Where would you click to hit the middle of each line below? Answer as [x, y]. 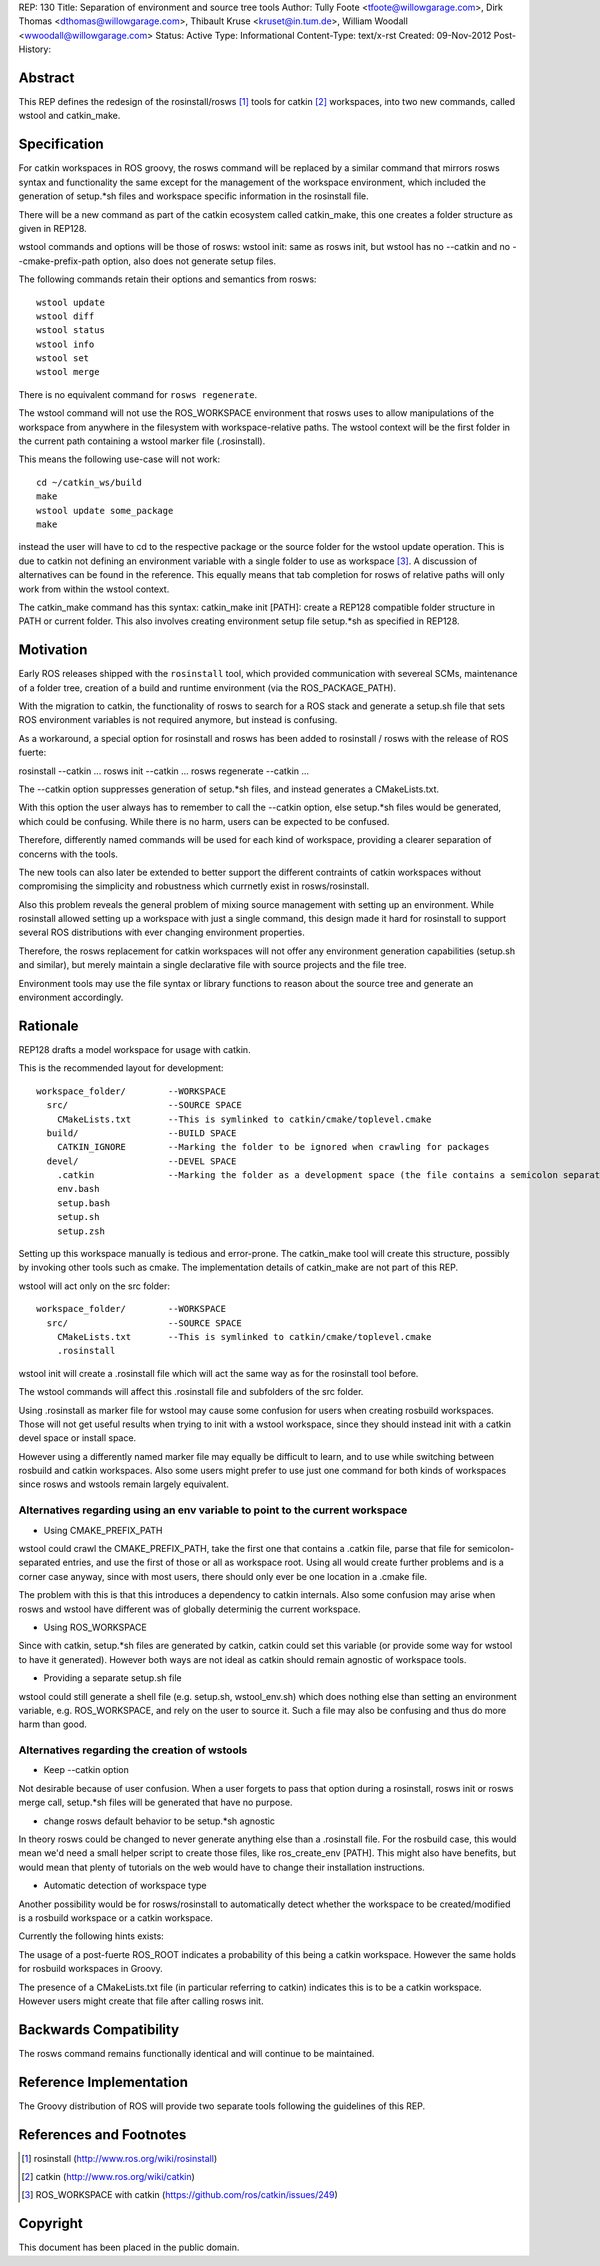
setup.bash [83, 1203]
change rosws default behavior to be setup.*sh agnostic [159, 1821]
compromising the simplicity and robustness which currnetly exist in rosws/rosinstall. [194, 886]
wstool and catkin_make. [69, 116]
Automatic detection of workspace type [125, 1886]
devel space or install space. [77, 1438]
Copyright [51, 2223]
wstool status [70, 330]
